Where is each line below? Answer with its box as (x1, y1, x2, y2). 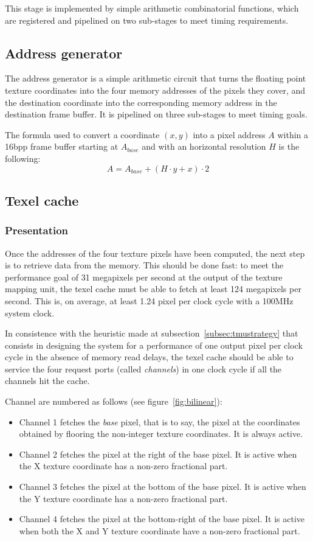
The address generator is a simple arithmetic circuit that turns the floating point (5, 72, 306, 85)
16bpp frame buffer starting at (5, 140, 119, 153)
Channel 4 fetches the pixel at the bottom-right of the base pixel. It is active (19, 512, 305, 525)
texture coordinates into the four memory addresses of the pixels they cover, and (5, 83, 306, 96)
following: (5, 152, 41, 164)
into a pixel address (193, 128, 266, 141)
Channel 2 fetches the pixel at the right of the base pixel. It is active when (19, 447, 297, 460)
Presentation (5, 223, 69, 238)
